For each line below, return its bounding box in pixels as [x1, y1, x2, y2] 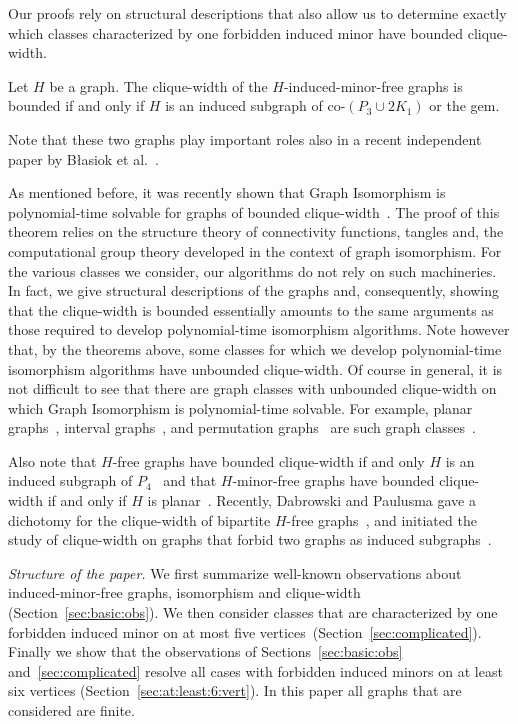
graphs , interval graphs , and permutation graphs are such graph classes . [8, 417, 476, 438]
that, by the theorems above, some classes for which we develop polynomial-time [8, 338, 502, 359]
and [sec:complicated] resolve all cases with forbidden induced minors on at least [8, 660, 503, 681]
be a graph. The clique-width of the [49, 75, 268, 96]
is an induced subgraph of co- [165, 95, 346, 116]
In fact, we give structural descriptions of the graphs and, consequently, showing [8, 280, 500, 301]
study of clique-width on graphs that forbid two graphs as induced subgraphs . [8, 529, 492, 550]
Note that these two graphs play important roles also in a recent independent [8, 128, 482, 149]
